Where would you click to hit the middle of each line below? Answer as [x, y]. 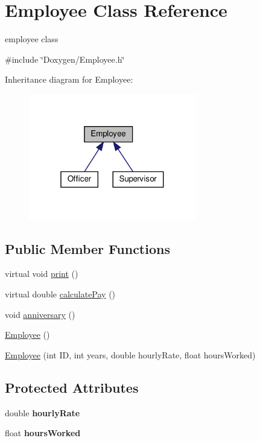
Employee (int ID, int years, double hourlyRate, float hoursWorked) [130, 354]
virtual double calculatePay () [60, 293]
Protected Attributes [72, 387]
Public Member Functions [87, 248]
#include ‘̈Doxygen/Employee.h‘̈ [65, 59]
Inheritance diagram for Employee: [69, 79]
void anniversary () [40, 314]
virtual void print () [42, 274]
